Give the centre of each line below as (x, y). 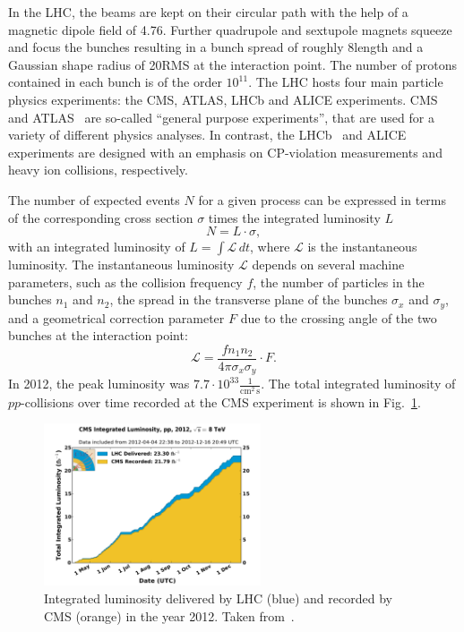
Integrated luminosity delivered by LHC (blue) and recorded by (218, 598)
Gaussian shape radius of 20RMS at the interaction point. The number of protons (232, 64)
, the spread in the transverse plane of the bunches (249, 299)
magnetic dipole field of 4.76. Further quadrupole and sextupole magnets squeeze (230, 29)
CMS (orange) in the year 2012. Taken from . (169, 615)
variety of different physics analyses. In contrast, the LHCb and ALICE (207, 135)
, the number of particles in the (339, 282)
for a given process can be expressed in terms (322, 199)
